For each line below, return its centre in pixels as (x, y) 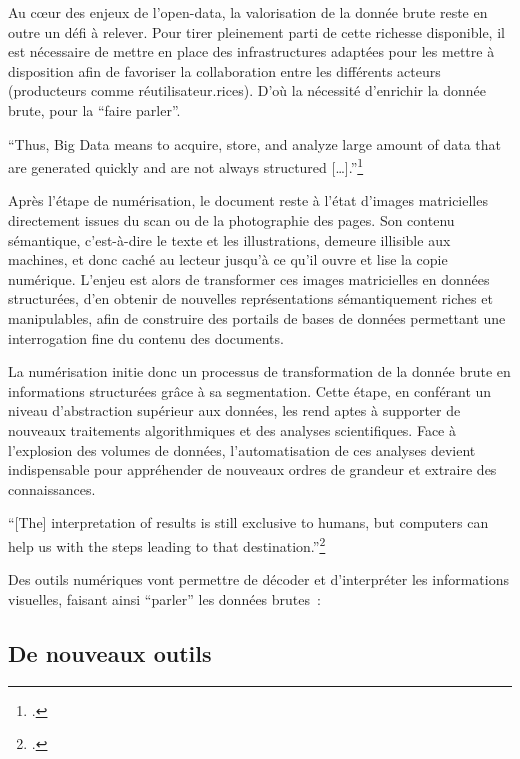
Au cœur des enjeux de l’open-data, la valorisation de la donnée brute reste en (248, 12)
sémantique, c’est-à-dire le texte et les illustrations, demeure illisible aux (229, 239)
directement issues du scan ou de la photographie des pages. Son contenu (231, 220)
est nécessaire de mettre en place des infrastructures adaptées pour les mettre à (251, 51)
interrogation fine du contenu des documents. (146, 337)
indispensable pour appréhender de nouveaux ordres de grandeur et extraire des (252, 469)
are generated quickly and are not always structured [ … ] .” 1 (186, 165)
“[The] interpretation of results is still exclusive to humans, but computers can (248, 522)
